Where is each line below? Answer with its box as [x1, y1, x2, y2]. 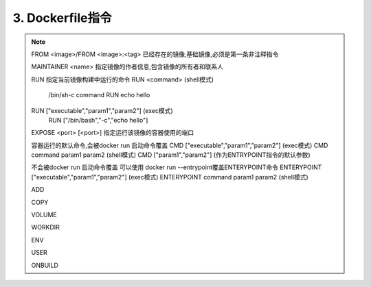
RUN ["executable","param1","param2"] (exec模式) [31, 106, 173, 114]
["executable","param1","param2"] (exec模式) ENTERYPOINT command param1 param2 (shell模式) [31, 173, 308, 181]
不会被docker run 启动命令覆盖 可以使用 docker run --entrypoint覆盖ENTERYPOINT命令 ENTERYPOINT [31, 163, 322, 171]
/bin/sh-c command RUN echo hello [48, 91, 150, 99]
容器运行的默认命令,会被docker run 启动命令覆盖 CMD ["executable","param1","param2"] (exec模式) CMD [31, 141, 328, 149]
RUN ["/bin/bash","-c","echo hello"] [48, 116, 148, 124]
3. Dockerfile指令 [12, 10, 112, 25]
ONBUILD [31, 261, 58, 269]
